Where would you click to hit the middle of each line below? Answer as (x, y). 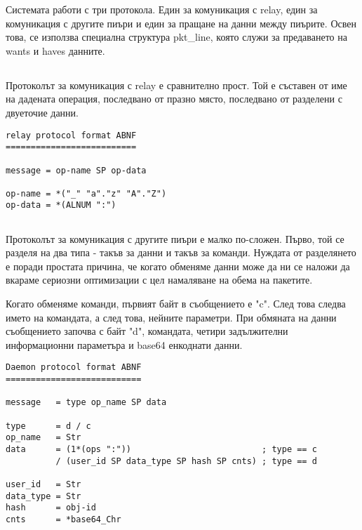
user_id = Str (43, 484)
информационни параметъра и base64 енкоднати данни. (124, 344)
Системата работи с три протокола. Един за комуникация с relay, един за (162, 9)
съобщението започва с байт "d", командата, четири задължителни (147, 331)
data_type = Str (43, 496)
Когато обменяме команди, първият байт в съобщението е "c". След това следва (176, 303)
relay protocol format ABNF (71, 135)
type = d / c (48, 426)
